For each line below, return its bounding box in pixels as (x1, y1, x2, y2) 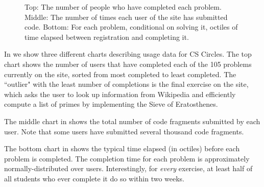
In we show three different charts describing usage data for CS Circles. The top (4, 49, 252, 59)
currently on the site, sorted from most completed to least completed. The (4, 68, 236, 79)
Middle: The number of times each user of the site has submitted (25, 11, 228, 22)
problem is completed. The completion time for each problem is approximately (4, 153, 250, 163)
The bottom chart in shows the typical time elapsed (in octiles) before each (4, 143, 240, 154)
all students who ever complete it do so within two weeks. (4, 173, 185, 183)
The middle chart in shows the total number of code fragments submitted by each (4, 115, 260, 126)
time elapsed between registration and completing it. (25, 31, 189, 42)
